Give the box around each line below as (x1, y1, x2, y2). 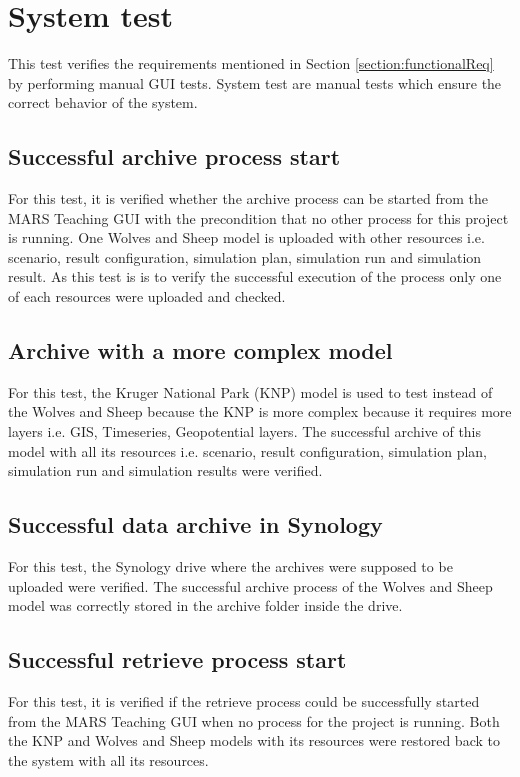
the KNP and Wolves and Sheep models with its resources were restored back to (8, 730, 500, 751)
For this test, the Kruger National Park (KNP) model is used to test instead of (8, 381, 493, 402)
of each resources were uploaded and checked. (8, 286, 286, 307)
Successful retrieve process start (8, 644, 347, 675)
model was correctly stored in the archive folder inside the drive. (8, 595, 403, 616)
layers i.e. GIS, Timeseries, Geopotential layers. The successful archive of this (8, 421, 482, 442)
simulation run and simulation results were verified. (8, 460, 323, 481)
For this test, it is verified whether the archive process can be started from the (8, 188, 489, 209)
